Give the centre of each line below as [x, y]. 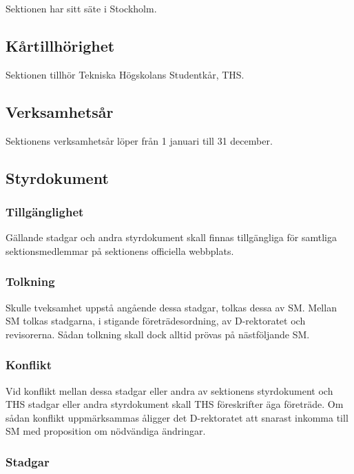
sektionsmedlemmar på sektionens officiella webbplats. [120, 250]
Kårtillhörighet [60, 45]
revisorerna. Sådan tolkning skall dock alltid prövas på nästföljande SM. [158, 334]
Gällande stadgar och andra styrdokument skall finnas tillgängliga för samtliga [171, 237]
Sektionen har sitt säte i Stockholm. [81, 8]
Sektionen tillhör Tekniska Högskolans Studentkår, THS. [125, 74]
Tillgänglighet [45, 211]
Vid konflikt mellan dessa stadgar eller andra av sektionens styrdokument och [169, 390]
